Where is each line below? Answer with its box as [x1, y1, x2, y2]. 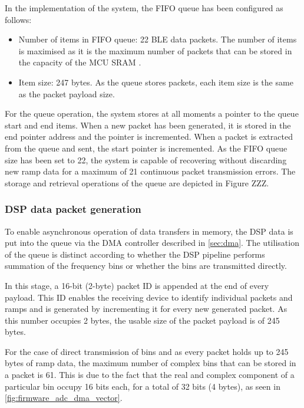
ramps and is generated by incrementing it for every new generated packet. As [5, 302, 288, 315]
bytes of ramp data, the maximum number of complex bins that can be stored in [5, 357, 296, 369]
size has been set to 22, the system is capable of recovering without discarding [5, 153, 287, 166]
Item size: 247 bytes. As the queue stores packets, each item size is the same [18, 75, 293, 88]
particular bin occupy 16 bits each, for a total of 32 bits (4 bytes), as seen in [5, 380, 280, 392]
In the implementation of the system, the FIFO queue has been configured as [5, 2, 283, 14]
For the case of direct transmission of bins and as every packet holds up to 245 [5, 345, 289, 357]
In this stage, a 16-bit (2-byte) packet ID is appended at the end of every [5, 279, 269, 291]
